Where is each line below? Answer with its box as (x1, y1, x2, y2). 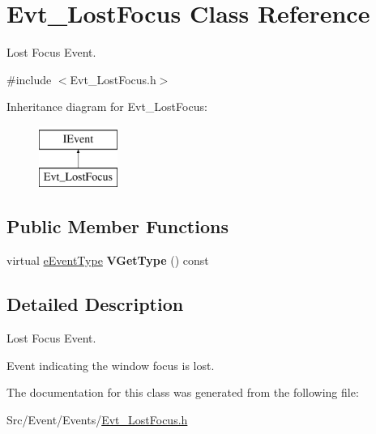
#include (6, 70, 52, 87)
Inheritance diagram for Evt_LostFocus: (6, 98, 207, 115)
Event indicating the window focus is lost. (6, 356, 215, 373)
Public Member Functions (6, 214, 229, 239)
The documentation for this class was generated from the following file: (6, 384, 359, 401)
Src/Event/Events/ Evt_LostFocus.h (6, 411, 188, 428)
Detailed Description (6, 291, 184, 317)
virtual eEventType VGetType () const (6, 252, 209, 269)
